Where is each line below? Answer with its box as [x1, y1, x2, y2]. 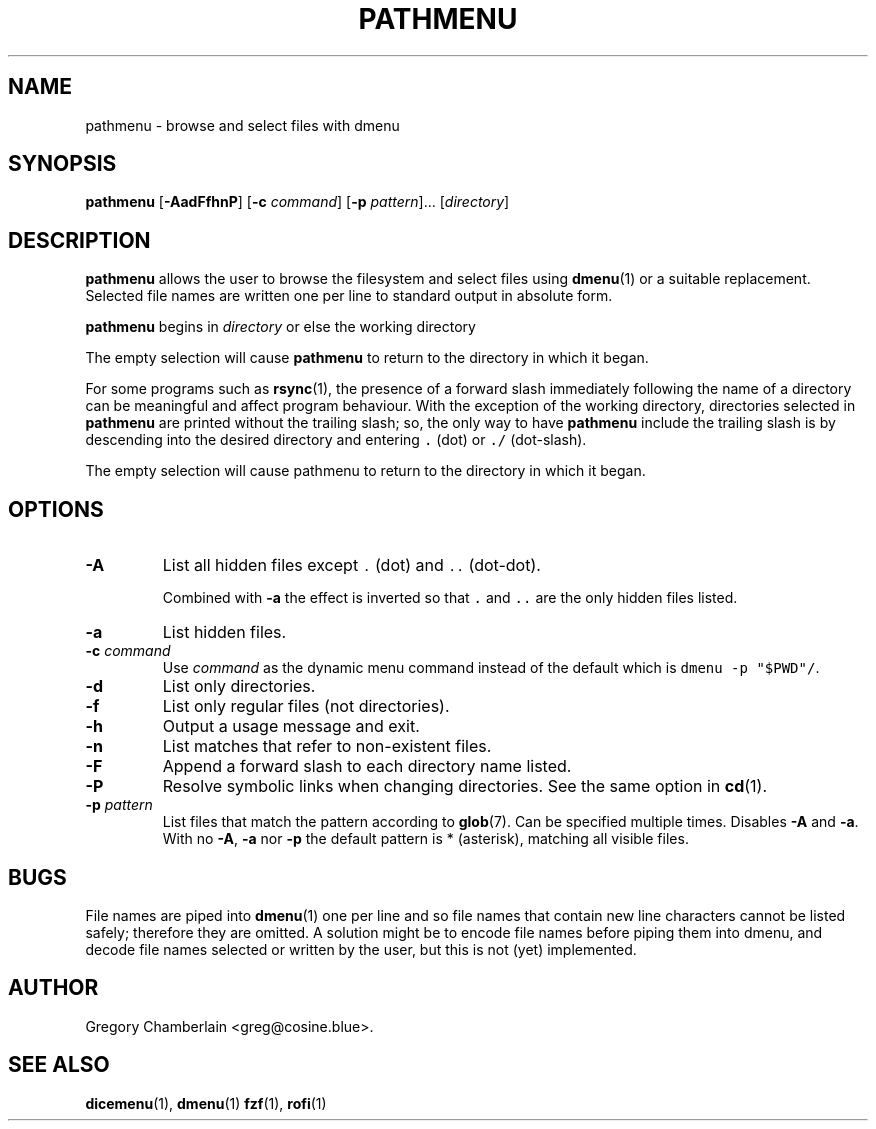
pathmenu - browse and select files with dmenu [85, 116, 400, 134]
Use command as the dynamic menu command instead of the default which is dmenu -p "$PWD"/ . [162, 659, 820, 677]
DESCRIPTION [8, 227, 151, 253]
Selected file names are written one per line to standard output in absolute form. [85, 287, 613, 305]
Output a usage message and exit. [162, 716, 420, 737]
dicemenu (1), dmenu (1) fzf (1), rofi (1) [85, 1094, 327, 1112]
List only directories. [162, 676, 316, 697]
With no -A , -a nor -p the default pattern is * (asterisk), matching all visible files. [162, 830, 689, 848]
